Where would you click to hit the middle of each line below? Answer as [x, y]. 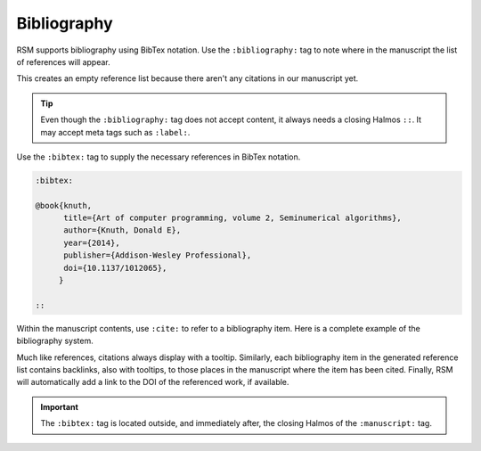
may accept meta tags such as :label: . [115, 132]
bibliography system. [55, 341]
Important [60, 406]
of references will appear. [63, 61]
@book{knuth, [64, 205]
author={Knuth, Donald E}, [122, 230]
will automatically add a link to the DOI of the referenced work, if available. [153, 382]
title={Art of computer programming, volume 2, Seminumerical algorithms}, [233, 218]
